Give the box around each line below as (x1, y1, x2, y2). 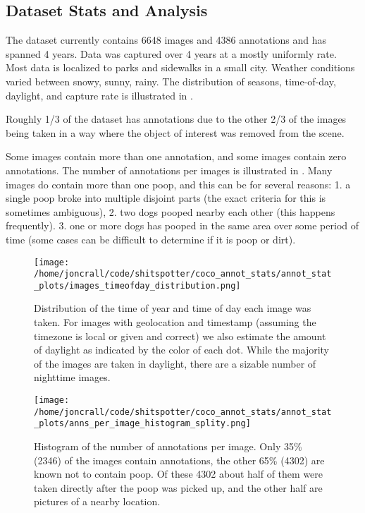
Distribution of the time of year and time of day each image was (34, 301, 311, 315)
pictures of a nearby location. (34, 494, 161, 509)
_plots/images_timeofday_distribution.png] (34, 280, 241, 291)
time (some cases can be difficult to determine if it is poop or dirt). (6, 231, 296, 246)
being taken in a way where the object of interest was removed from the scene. (6, 125, 345, 140)
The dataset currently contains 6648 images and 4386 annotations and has (6, 32, 327, 47)
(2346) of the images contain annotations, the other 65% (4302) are (34, 452, 325, 467)
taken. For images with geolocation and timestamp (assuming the (34, 315, 316, 330)
